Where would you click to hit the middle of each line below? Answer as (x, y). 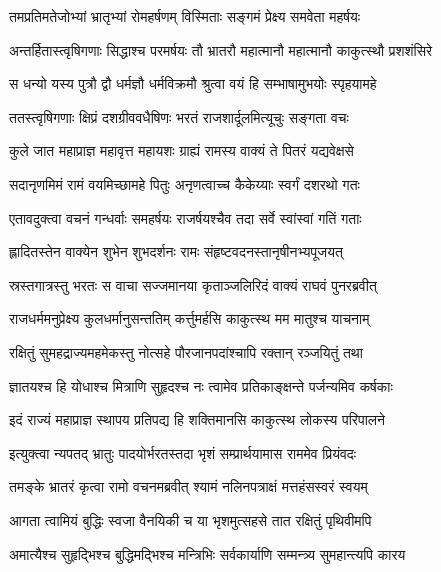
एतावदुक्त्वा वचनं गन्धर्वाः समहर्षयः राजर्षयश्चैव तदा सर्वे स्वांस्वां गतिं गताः (185, 217)
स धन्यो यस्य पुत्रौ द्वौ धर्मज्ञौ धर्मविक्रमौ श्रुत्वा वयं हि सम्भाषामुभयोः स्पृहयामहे (193, 83)
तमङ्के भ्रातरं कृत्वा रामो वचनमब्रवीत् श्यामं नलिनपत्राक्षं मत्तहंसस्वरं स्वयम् (188, 486)
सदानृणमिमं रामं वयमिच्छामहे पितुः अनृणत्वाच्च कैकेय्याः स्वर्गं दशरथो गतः (184, 183)
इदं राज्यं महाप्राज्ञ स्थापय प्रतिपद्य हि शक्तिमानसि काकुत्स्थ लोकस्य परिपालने (197, 419)
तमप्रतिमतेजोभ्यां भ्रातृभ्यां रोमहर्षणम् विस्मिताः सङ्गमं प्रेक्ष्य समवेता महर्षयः (185, 16)
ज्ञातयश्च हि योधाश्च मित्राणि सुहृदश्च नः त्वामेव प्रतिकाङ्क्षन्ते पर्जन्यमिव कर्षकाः (201, 385)
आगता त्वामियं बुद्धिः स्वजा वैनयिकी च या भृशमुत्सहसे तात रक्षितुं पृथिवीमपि (190, 519)
